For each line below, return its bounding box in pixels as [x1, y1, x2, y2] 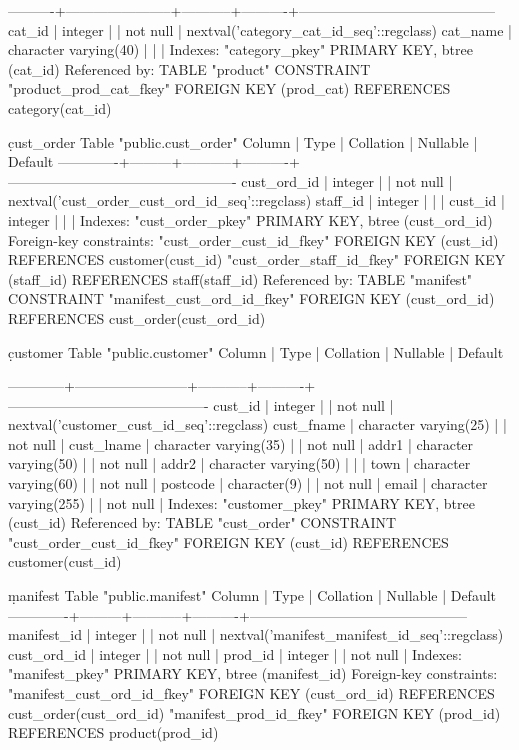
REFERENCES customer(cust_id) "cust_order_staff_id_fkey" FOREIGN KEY [8, 249, 506, 270]
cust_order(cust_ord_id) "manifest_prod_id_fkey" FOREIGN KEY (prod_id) [8, 702, 501, 723]
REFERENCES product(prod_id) [8, 722, 219, 743]
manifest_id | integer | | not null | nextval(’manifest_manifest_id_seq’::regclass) [8, 624, 504, 645]
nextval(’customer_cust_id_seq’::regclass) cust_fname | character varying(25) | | [8, 414, 507, 435]
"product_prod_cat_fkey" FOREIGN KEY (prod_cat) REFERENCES [8, 78, 451, 99]
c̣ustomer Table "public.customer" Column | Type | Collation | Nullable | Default [8, 341, 504, 362]
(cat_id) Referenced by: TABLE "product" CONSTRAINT [8, 58, 371, 79]
